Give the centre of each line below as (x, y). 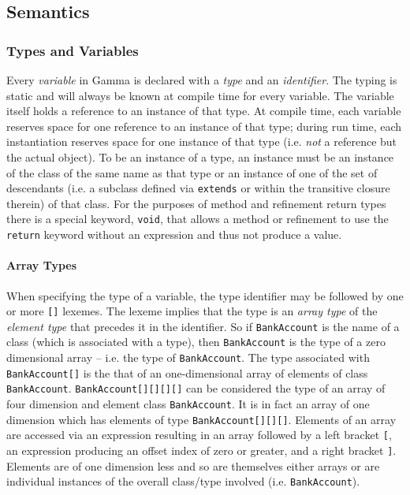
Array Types (42, 265)
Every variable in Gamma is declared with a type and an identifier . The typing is (202, 80)
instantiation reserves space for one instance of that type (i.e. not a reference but (202, 141)
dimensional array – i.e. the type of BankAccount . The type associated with (188, 357)
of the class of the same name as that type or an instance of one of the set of (192, 172)
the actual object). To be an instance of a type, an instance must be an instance (200, 156)
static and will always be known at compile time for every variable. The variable (200, 95)
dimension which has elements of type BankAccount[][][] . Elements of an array (201, 419)
